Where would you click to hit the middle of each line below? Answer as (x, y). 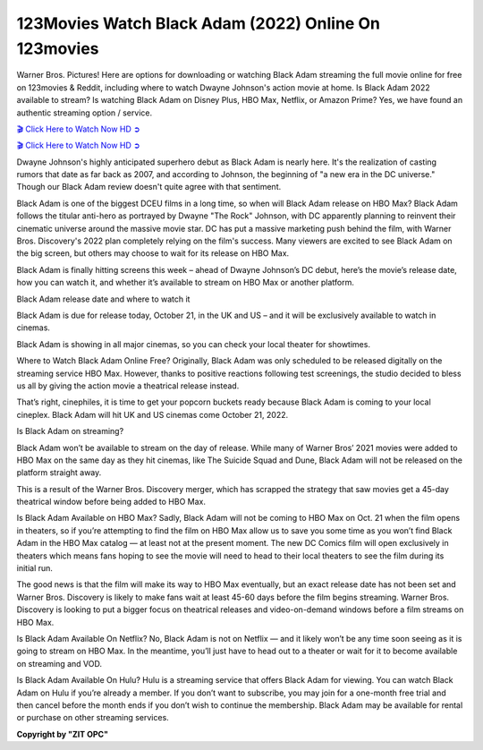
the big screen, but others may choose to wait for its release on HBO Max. (153, 253)
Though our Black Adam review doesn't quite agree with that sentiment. (149, 187)
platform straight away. (59, 473)
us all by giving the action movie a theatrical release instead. (128, 386)
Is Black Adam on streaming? (70, 431)
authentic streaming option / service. (84, 113)
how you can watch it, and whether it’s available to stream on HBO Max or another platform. (186, 283)
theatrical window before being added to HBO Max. (111, 502)
